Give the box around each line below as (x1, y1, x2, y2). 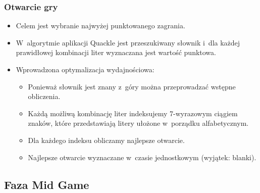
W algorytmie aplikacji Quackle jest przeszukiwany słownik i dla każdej (16, 37, 240, 47)
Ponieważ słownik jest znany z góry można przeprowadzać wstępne (28, 81, 236, 91)
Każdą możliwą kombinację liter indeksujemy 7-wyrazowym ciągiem (28, 108, 238, 118)
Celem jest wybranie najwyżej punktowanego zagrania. (16, 20, 185, 31)
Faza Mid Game (4, 176, 89, 192)
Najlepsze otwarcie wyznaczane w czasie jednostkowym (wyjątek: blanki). (28, 152, 256, 162)
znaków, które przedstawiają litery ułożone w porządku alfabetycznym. (28, 118, 249, 128)
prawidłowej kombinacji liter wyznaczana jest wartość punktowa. (16, 47, 216, 58)
